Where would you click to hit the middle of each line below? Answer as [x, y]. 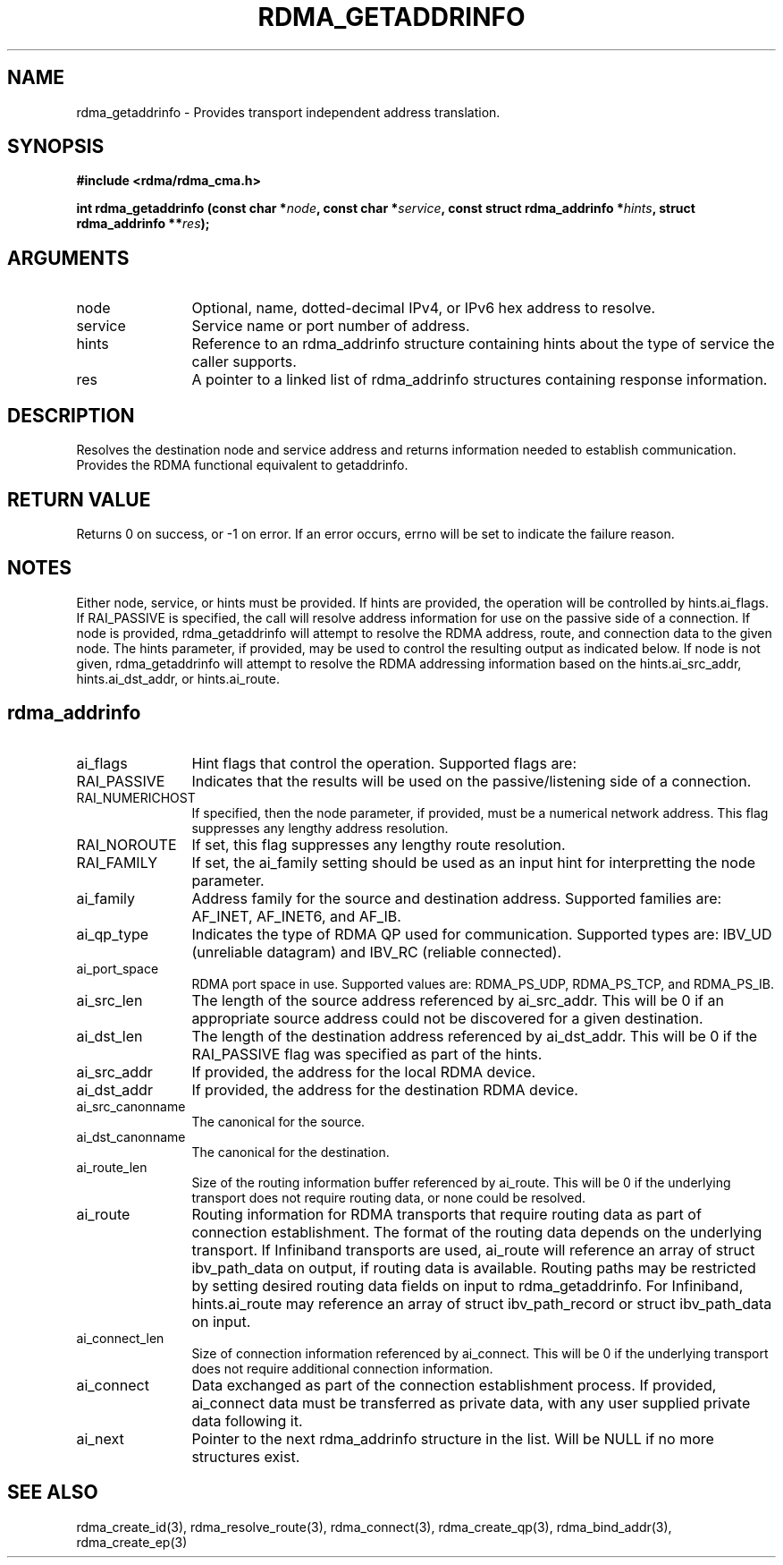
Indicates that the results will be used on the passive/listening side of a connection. [471, 781]
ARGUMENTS [68, 258]
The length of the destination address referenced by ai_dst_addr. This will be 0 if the [475, 1036]
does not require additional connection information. [342, 1368]
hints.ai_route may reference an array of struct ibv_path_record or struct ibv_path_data [482, 1303]
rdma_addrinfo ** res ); [143, 224]
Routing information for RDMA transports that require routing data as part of [446, 1214]
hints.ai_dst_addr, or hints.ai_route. [178, 678]
